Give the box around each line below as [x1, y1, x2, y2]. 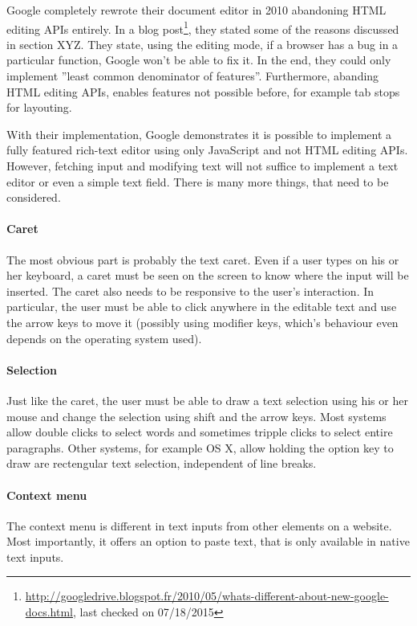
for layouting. [6, 99, 72, 116]
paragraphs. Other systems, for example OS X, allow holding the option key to [6, 439, 394, 456]
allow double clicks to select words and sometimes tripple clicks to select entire [6, 423, 393, 440]
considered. [6, 189, 61, 206]
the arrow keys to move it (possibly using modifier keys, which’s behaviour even [6, 313, 399, 330]
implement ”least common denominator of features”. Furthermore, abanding [6, 68, 379, 84]
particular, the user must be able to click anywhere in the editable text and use [6, 298, 397, 315]
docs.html [25, 603, 73, 620]
